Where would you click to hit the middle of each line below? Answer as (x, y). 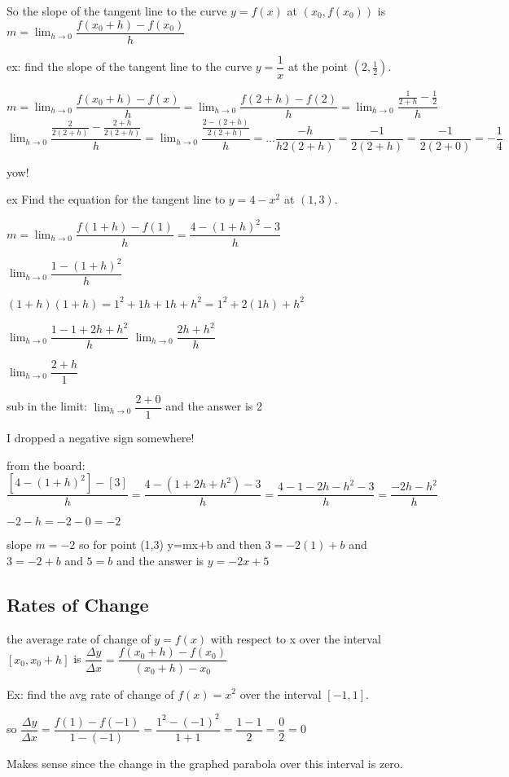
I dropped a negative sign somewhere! (101, 438)
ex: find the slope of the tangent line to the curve (129, 66)
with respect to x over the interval (296, 638)
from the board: (46, 465)
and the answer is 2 (214, 406)
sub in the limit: (47, 406)
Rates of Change (78, 605)
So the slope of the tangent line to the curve (117, 11)
